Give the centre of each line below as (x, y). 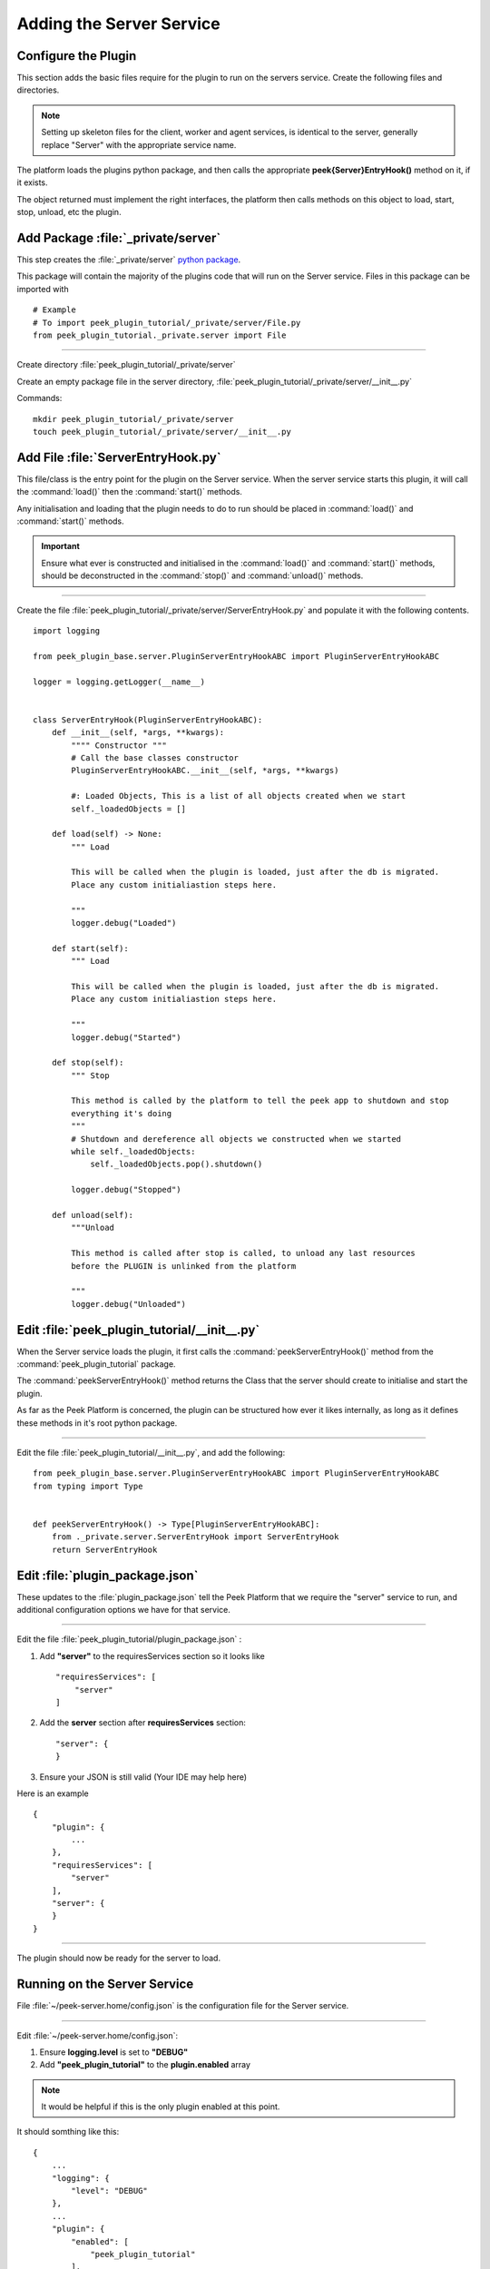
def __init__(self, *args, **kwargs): (138, 732)
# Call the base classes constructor (155, 757)
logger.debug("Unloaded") (128, 1304)
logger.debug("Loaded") (124, 923)
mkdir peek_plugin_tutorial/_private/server (134, 419)
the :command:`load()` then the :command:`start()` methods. (129, 492)
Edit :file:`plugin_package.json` (108, 1575)
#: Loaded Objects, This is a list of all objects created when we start (239, 796)
